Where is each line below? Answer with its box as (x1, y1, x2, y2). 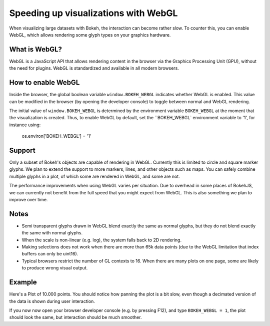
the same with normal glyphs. (21, 230, 83, 236)
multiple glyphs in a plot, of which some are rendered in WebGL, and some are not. (9, 173, 180, 179)
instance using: (9, 122, 41, 128)
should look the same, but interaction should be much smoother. (9, 314, 142, 320)
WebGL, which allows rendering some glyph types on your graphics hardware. (9, 32, 171, 38)
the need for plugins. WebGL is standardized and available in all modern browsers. (9, 65, 179, 71)
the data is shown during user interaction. (9, 298, 95, 304)
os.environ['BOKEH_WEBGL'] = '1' (21, 133, 91, 139)
